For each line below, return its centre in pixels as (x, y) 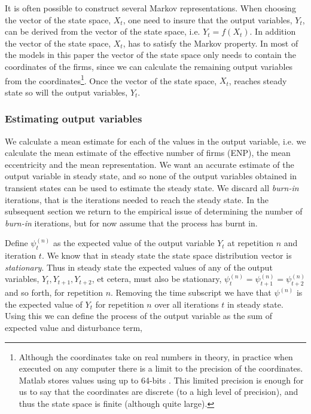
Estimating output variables (74, 119)
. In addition (273, 31)
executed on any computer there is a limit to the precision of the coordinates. (161, 368)
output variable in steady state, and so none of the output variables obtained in (151, 176)
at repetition (251, 243)
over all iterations (187, 304)
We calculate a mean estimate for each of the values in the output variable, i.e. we (155, 141)
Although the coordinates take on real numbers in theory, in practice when (156, 356)
